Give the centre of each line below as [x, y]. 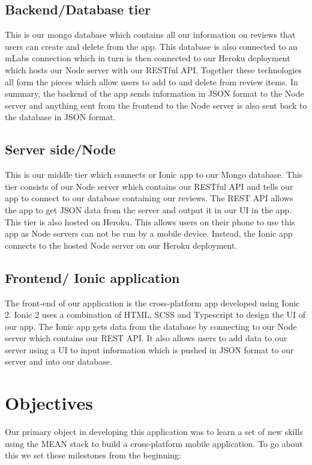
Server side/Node [60, 149]
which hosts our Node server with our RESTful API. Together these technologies [154, 69]
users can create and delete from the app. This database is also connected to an [151, 46]
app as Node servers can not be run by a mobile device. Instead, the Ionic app [149, 233]
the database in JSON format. [60, 117]
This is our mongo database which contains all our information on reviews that [150, 35]
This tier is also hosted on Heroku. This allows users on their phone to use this [150, 221]
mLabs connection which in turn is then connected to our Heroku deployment [148, 58]
